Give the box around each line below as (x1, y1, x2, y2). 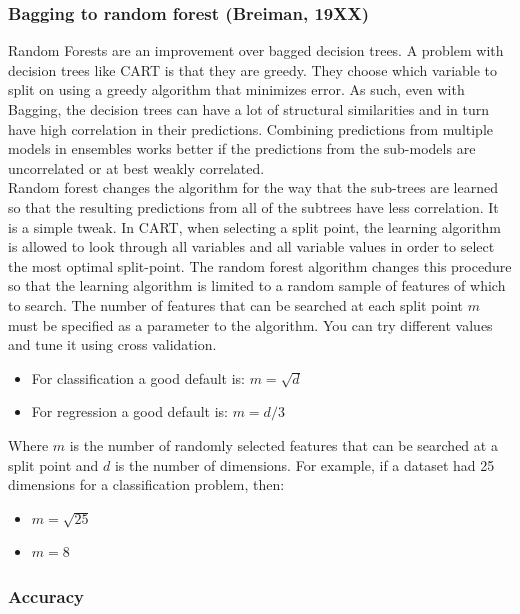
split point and (8, 454, 99, 475)
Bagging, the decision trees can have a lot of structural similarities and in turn (8, 99, 490, 119)
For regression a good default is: (31, 401, 228, 422)
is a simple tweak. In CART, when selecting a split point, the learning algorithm (8, 216, 501, 237)
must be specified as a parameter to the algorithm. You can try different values (8, 314, 493, 335)
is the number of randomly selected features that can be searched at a (69, 434, 498, 455)
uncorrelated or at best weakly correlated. (8, 157, 265, 178)
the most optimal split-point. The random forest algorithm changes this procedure (8, 255, 512, 276)
